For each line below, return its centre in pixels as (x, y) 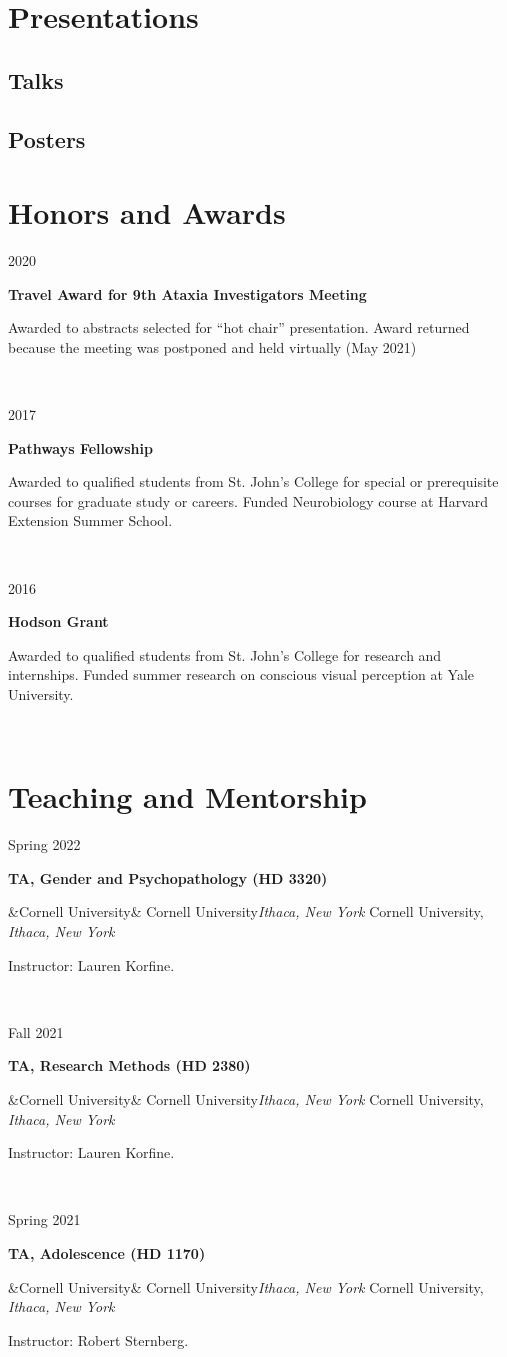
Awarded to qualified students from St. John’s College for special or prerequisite (253, 481)
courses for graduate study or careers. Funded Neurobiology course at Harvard (248, 500)
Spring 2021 (44, 1219)
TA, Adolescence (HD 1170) (107, 1253)
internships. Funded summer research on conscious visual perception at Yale (241, 674)
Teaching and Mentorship (187, 796)
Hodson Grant (58, 621)
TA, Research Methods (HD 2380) (129, 1065)
